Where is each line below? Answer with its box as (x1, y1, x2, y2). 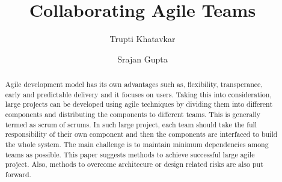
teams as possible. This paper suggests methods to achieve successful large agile (5, 149, 255, 159)
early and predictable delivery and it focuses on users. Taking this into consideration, (5, 89, 272, 99)
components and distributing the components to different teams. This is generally (5, 109, 261, 120)
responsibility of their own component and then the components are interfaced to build (5, 129, 278, 139)
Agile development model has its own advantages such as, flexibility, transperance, (5, 79, 263, 89)
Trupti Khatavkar (109, 32, 176, 45)
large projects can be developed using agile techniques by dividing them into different (5, 99, 273, 109)
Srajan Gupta (117, 52, 168, 65)
